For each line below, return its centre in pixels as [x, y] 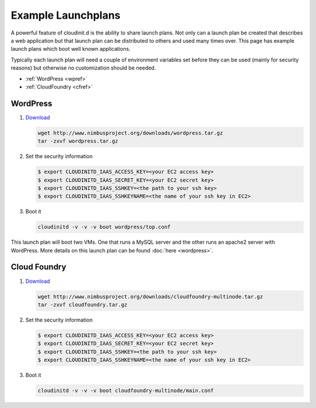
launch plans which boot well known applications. [71, 49]
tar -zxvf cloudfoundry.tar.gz [83, 305]
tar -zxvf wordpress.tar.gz [78, 141]
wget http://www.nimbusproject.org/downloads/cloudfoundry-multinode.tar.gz [150, 296]
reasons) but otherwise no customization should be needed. [83, 68]
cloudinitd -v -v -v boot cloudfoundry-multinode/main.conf [126, 391]
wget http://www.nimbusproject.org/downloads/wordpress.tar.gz [130, 133]
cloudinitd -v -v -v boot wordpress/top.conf [104, 227]
